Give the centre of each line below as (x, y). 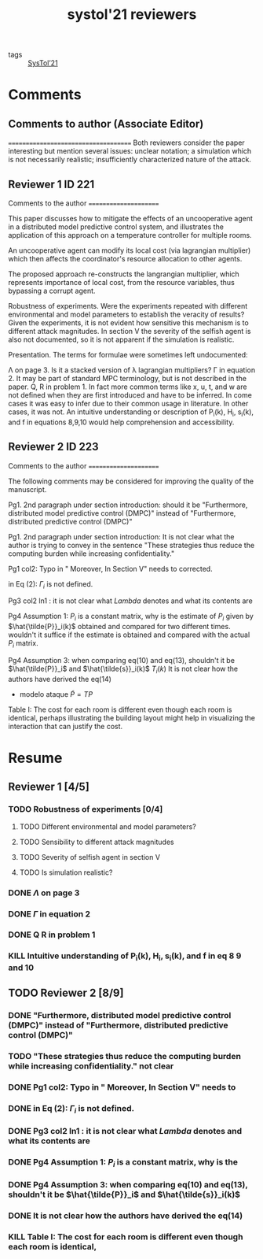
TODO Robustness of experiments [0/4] (86, 809)
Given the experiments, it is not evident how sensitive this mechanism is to (128, 323)
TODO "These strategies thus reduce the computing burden (125, 1056)
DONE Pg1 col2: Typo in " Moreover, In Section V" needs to (122, 1087)
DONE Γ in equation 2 (49, 913)
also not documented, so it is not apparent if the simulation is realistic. (121, 339)
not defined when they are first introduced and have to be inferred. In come (130, 395)
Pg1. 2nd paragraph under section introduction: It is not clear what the (121, 536)
